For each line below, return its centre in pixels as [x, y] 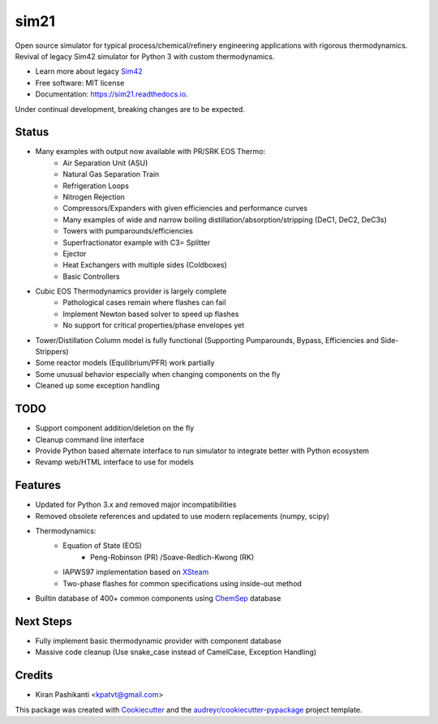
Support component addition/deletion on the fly [115, 428]
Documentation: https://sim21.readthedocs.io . [112, 94]
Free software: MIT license [80, 83]
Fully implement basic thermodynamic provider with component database [158, 640]
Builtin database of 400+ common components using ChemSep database [158, 598]
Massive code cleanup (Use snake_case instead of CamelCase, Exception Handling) [176, 652]
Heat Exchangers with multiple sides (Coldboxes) [145, 265]
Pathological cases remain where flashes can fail [144, 302]
